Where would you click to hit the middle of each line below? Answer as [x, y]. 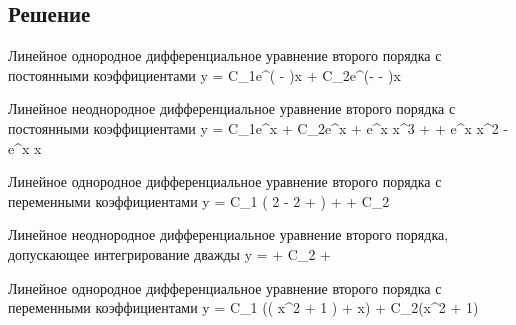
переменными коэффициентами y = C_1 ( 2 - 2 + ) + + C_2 [199, 200]
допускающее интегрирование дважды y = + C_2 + [169, 253]
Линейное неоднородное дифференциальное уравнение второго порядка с [232, 108]
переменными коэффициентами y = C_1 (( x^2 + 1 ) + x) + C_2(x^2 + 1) [243, 307]
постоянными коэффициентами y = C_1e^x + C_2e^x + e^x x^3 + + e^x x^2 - [258, 127]
